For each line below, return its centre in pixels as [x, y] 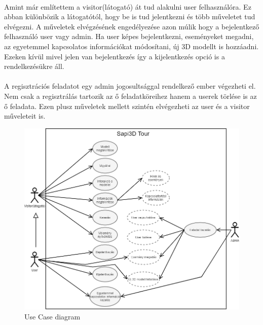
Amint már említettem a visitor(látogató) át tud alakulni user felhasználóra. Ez [128, 6]
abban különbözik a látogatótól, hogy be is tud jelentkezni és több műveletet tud [130, 16]
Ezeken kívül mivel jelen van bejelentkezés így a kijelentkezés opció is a [115, 56]
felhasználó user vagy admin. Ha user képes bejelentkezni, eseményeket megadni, [129, 36]
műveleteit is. [25, 116]
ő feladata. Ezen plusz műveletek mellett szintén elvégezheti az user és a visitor [127, 106]
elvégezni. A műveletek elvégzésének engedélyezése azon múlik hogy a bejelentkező [132, 26]
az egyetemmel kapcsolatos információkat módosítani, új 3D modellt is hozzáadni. [131, 46]
